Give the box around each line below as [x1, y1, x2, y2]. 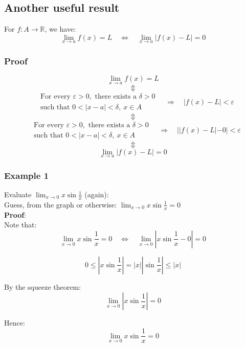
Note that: [4, 219, 37, 230]
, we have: [44, 24, 76, 34]
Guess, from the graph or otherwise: [4, 199, 117, 210]
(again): [84, 189, 109, 200]
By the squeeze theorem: [4, 281, 81, 292]
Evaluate [4, 189, 32, 200]
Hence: [4, 317, 25, 328]
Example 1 [4, 169, 49, 181]
